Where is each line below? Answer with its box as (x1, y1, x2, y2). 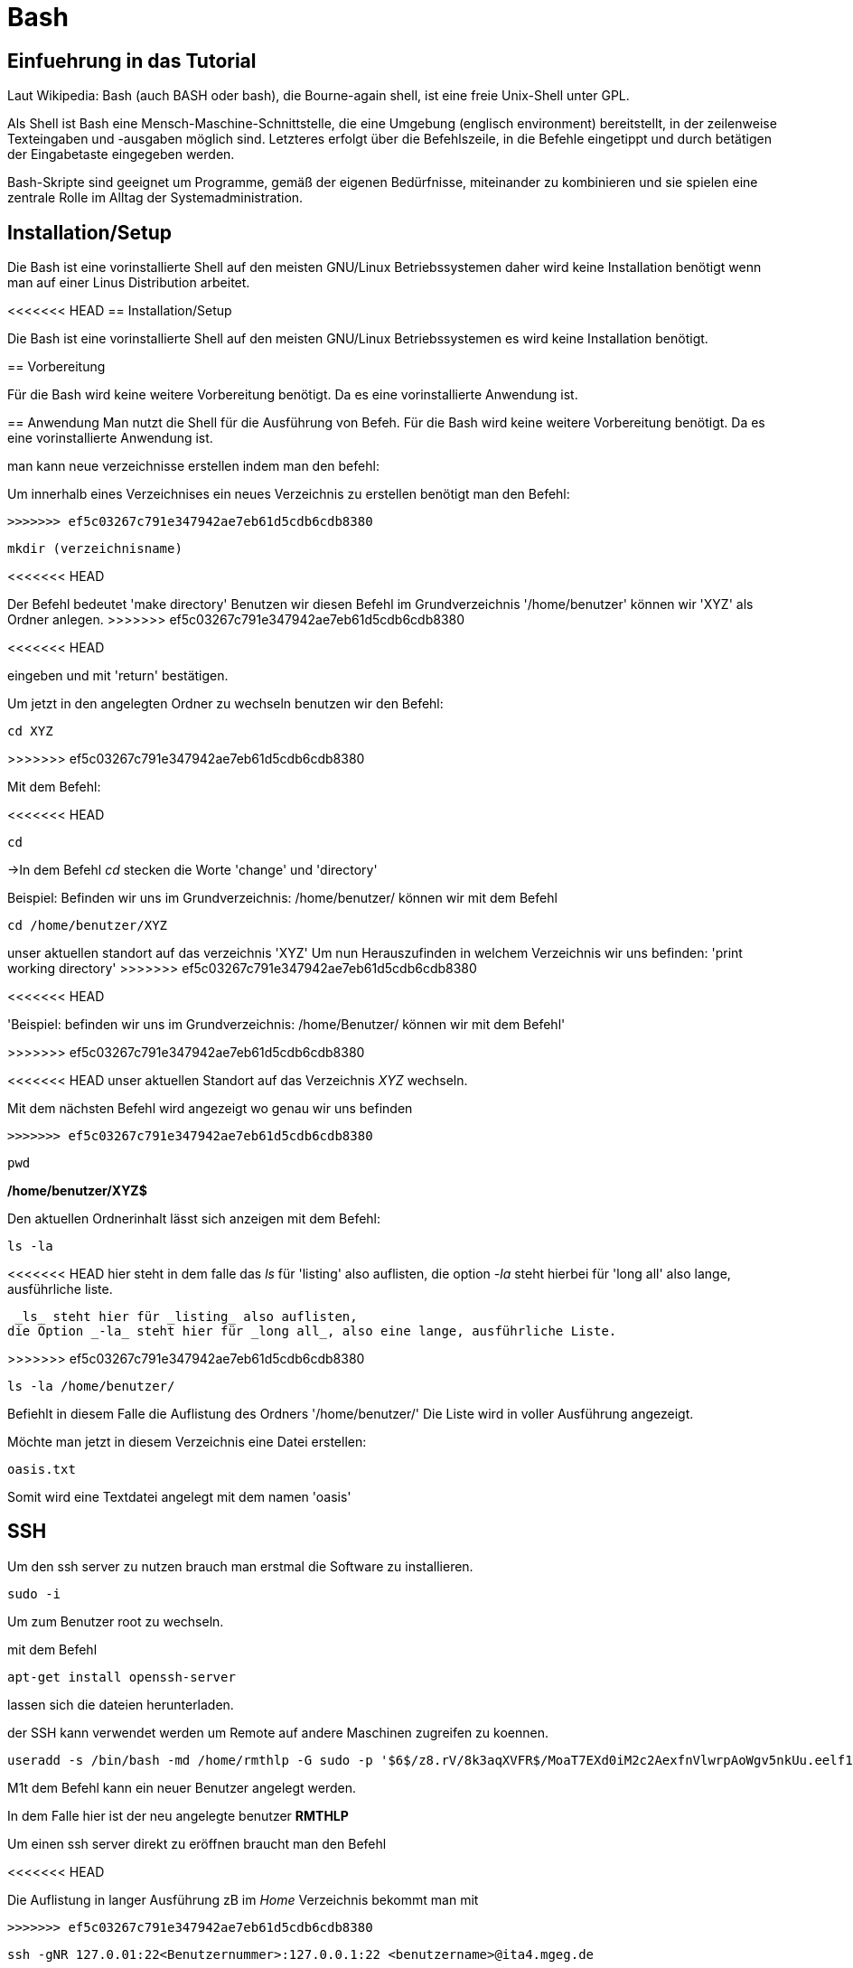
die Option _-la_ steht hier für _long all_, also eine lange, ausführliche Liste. (7, 1324, 617, 1339)
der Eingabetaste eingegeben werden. (7, 146, 235, 163)
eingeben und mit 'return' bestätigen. (7, 668, 229, 684)
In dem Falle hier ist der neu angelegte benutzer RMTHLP (7, 1807, 349, 1823)
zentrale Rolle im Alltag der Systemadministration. (7, 190, 304, 206)
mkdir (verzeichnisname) (7, 541, 183, 557)
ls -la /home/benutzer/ (7, 1379, 175, 1394)
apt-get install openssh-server (7, 1669, 236, 1684)
